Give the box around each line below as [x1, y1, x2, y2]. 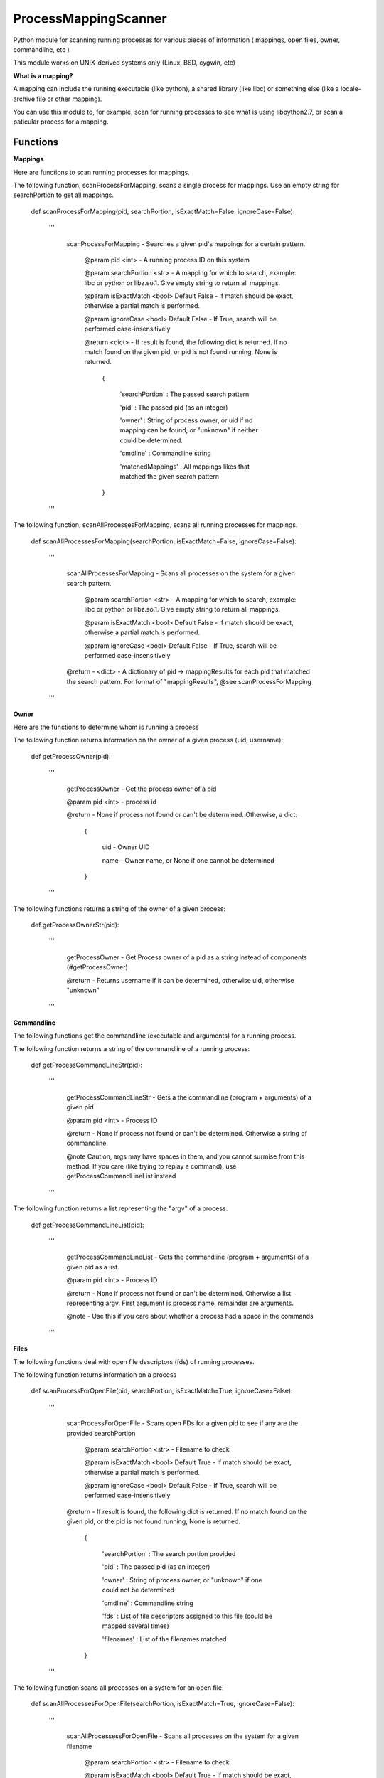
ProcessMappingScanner [13, 11, 167, 26]
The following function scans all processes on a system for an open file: [13, 1683, 224, 1692]
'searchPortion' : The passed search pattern [119, 390, 250, 398]
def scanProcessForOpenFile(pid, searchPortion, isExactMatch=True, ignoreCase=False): [31, 1387, 293, 1395]
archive [13, 95, 36, 103]
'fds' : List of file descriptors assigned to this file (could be [102, 1612, 273, 1620]
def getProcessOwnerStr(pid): [31, 921, 119, 930]
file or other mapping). [36, 95, 102, 103]
